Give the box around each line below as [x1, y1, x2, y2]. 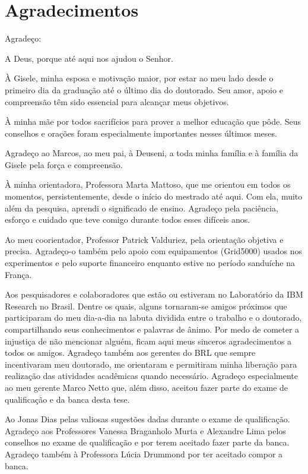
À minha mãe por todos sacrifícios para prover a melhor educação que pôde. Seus [5, 115, 301, 128]
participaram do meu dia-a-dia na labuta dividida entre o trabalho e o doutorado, [5, 311, 302, 324]
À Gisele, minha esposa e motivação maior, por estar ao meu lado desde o [5, 72, 274, 84]
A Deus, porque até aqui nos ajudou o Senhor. [5, 52, 173, 64]
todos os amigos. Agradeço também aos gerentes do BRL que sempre [5, 346, 256, 359]
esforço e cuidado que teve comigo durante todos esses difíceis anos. [5, 213, 250, 226]
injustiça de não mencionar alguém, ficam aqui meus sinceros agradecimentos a [5, 334, 292, 347]
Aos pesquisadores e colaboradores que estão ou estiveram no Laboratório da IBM [5, 288, 303, 301]
